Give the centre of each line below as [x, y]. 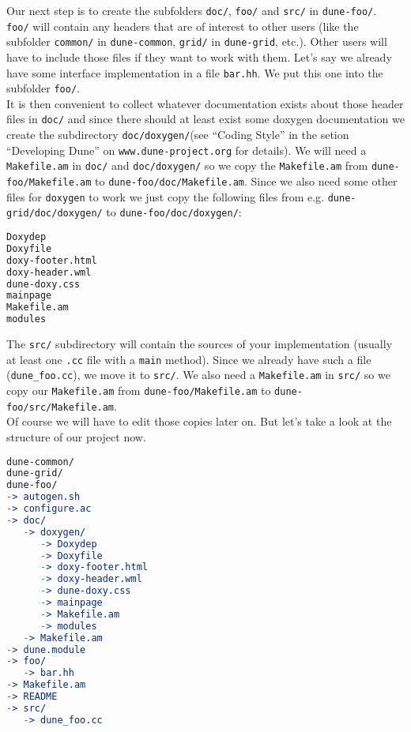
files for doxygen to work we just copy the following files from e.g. [166, 196]
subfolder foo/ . [43, 88]
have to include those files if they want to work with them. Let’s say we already [199, 56]
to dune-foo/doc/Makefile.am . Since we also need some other [246, 181]
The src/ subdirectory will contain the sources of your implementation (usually [200, 344]
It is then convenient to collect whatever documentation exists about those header [205, 103]
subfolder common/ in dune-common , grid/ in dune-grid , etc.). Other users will [197, 41]
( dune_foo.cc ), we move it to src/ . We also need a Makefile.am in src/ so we [198, 375]
